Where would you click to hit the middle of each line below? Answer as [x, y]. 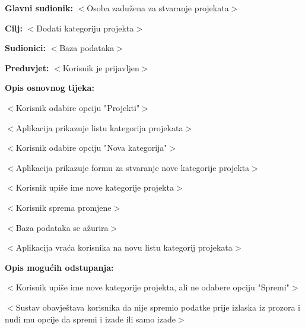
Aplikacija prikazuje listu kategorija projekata [99, 127]
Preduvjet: [27, 67]
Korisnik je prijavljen [101, 67]
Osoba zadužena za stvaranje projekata [158, 8]
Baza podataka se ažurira [62, 227]
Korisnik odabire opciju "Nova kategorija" [91, 148]
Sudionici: [25, 48]
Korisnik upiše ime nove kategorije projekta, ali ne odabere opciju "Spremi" [152, 287]
